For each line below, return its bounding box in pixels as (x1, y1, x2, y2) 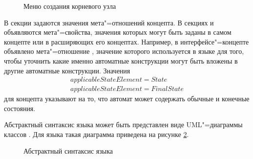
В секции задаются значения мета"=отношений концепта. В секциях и (4, 17, 214, 27)
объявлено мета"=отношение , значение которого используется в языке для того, (4, 46, 244, 56)
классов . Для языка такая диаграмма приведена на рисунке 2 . (4, 129, 189, 139)
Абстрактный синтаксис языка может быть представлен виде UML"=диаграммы (4, 119, 243, 130)
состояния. (4, 103, 36, 113)
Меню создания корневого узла (23, 1, 116, 11)
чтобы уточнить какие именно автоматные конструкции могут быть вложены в (4, 55, 238, 66)
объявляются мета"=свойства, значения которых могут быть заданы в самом (4, 27, 232, 37)
